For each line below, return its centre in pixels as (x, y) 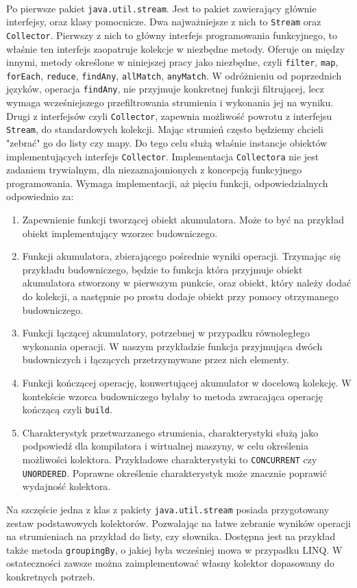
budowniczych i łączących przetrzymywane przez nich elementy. (156, 359)
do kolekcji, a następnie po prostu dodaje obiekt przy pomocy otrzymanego (180, 296)
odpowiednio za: (40, 196)
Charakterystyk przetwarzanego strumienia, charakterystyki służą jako (170, 432)
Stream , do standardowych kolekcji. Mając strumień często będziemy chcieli (165, 129)
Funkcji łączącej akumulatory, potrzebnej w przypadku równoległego (166, 333)
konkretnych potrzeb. (51, 577)
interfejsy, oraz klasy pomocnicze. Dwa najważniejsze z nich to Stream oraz (164, 22)
